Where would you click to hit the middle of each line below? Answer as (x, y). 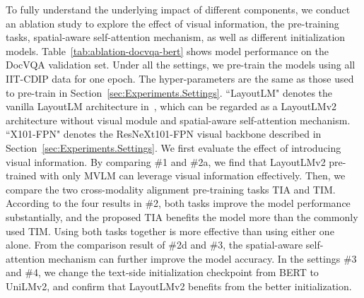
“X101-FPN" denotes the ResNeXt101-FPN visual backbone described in (164, 134)
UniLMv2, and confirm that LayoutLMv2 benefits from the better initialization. (179, 286)
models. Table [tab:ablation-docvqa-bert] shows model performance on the (167, 50)
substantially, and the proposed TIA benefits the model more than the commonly (182, 216)
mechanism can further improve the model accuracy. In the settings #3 (202, 258)
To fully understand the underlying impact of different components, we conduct (178, 9)
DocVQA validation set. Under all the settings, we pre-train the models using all (181, 65)
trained (21, 175)
